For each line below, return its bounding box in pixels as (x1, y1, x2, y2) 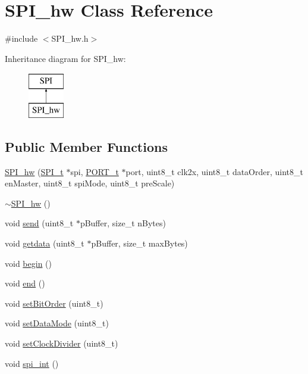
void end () (5, 277, 45, 289)
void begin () (5, 257, 52, 269)
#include (5, 32, 38, 45)
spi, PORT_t (70, 165, 119, 177)
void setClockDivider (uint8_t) (5, 337, 118, 350)
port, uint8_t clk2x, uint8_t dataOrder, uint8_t (125, 165, 303, 177)
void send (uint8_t (5, 217, 74, 229)
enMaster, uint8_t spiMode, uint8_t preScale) (5, 177, 175, 189)
